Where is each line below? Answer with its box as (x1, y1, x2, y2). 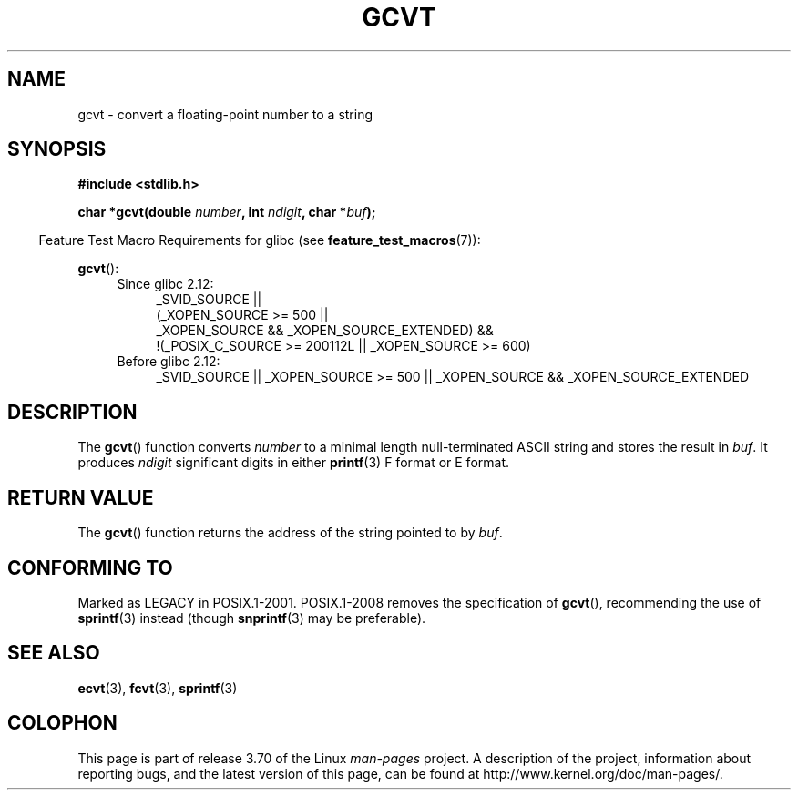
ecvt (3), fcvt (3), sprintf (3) (77, 679, 238, 696)
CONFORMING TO (7, 556, 173, 579)
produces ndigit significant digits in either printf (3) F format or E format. (77, 455, 510, 471)
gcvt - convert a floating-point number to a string (77, 106, 373, 122)
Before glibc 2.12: (117, 353, 220, 370)
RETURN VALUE (7, 485, 154, 509)
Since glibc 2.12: (117, 276, 214, 292)
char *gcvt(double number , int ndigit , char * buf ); (77, 204, 376, 220)
